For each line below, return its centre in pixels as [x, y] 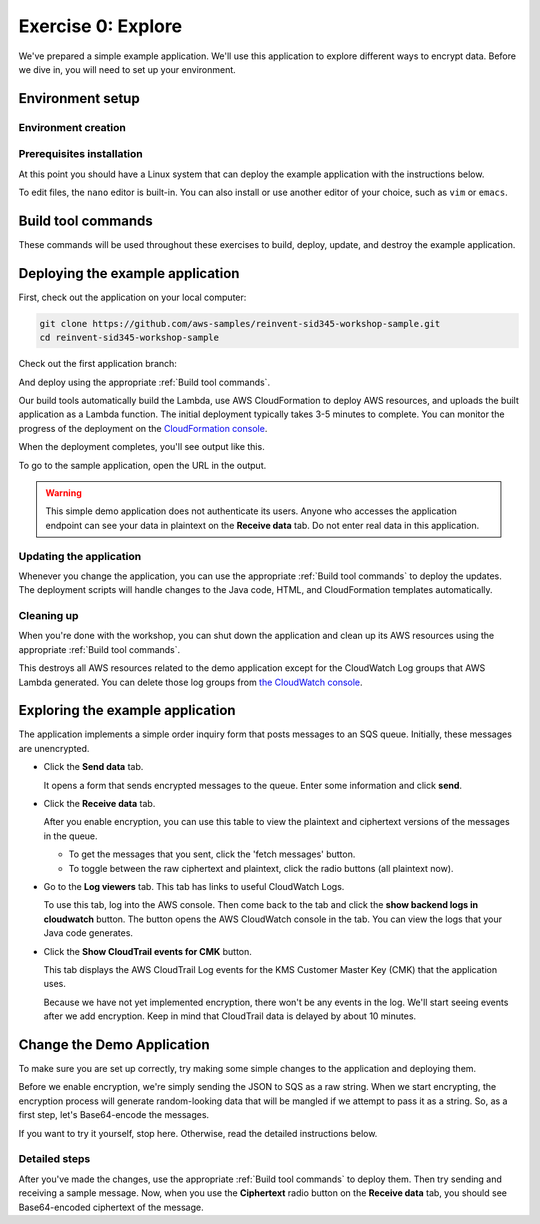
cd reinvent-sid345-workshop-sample [129, 338]
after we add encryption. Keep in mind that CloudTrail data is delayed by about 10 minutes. [230, 1016]
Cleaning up [48, 616]
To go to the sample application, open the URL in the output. [142, 465]
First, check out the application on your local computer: [132, 297]
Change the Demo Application [114, 1044]
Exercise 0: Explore [100, 26]
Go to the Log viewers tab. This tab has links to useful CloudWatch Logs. [194, 886]
